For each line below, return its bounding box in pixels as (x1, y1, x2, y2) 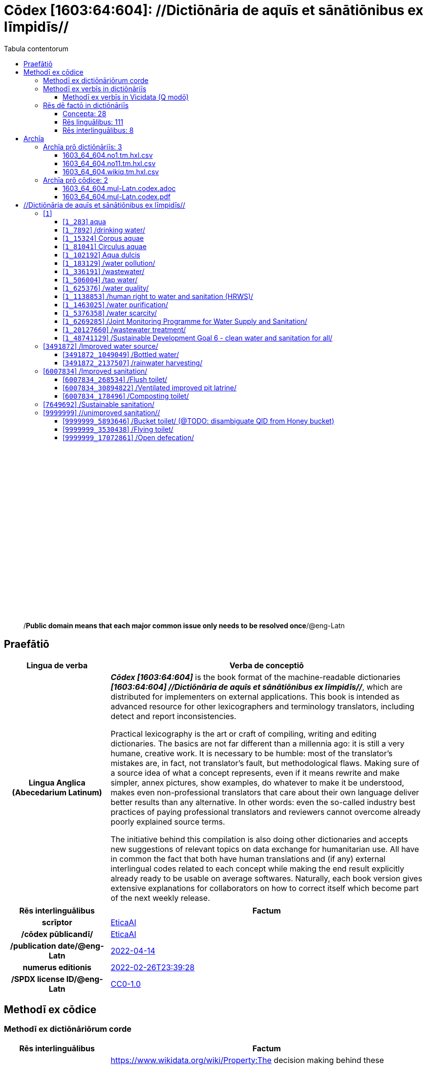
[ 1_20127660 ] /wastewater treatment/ (63, 325, 186, 334)
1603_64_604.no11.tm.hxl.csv (63, 159, 156, 168)
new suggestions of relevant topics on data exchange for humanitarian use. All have (110, 844, 419, 854)
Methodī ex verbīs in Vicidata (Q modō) (63, 92, 189, 101)
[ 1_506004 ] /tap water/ (63, 275, 138, 284)
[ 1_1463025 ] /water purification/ (63, 300, 169, 309)
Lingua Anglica (28, 777, 85, 788)
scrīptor (42, 917, 72, 927)
